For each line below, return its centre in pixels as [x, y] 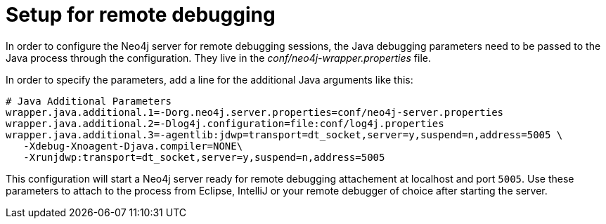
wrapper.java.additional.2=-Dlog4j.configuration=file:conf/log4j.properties [225, 123]
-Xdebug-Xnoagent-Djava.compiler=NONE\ [133, 146]
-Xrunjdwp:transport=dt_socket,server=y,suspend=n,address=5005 [204, 157]
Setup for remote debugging [141, 15]
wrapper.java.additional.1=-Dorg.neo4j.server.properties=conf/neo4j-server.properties [255, 112]
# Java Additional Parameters [89, 101]
